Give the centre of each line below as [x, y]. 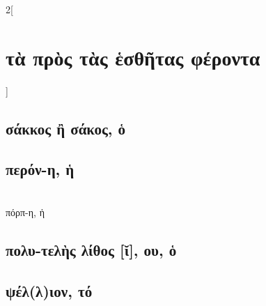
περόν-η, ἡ [40, 169]
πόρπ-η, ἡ [25, 212]
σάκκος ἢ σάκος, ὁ [66, 128]
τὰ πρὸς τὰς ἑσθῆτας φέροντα [133, 57]
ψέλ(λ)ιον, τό [49, 290]
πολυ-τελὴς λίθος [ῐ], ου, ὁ [91, 249]
